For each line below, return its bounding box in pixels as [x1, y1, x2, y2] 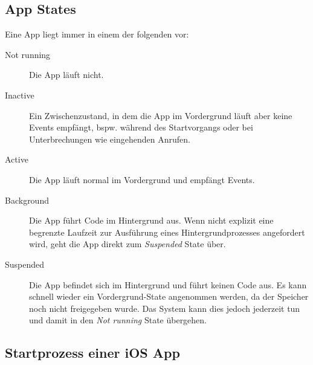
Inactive [5, 88, 34, 101]
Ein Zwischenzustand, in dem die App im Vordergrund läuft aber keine [29, 109, 292, 121]
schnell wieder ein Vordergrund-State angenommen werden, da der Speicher [29, 290, 309, 303]
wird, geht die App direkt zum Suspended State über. [29, 237, 226, 250]
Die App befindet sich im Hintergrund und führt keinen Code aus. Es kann [29, 278, 307, 291]
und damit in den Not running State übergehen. [29, 314, 207, 326]
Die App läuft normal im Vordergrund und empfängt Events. [29, 173, 255, 186]
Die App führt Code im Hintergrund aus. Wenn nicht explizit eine [29, 214, 274, 227]
